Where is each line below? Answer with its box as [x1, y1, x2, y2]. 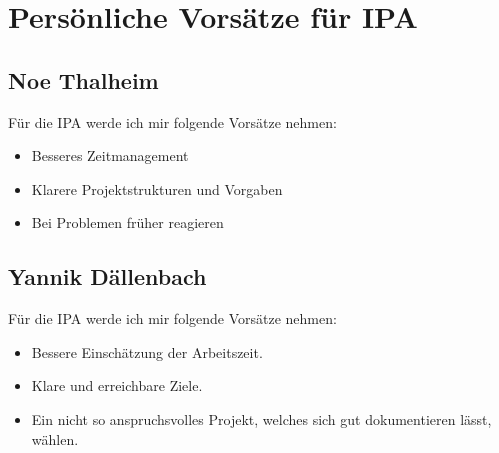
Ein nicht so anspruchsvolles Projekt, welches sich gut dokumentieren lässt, [31, 408, 492, 429]
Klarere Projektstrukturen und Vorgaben [31, 178, 283, 199]
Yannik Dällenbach [8, 261, 207, 292]
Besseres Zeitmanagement [31, 145, 189, 166]
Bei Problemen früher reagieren [31, 212, 224, 233]
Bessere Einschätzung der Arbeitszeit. [31, 341, 263, 362]
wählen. [31, 428, 79, 449]
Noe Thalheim [8, 64, 159, 95]
